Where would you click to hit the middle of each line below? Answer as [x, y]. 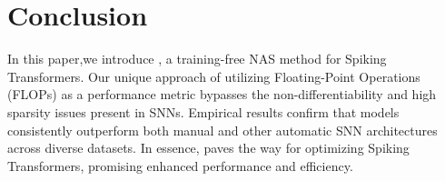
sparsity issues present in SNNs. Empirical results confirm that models [203, 111]
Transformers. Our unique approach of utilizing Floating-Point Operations [214, 76]
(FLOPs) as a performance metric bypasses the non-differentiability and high [222, 94]
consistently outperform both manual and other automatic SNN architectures [222, 130]
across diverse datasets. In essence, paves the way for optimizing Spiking [208, 148]
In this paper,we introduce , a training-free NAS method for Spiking [197, 59]
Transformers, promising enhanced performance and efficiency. [180, 165]
